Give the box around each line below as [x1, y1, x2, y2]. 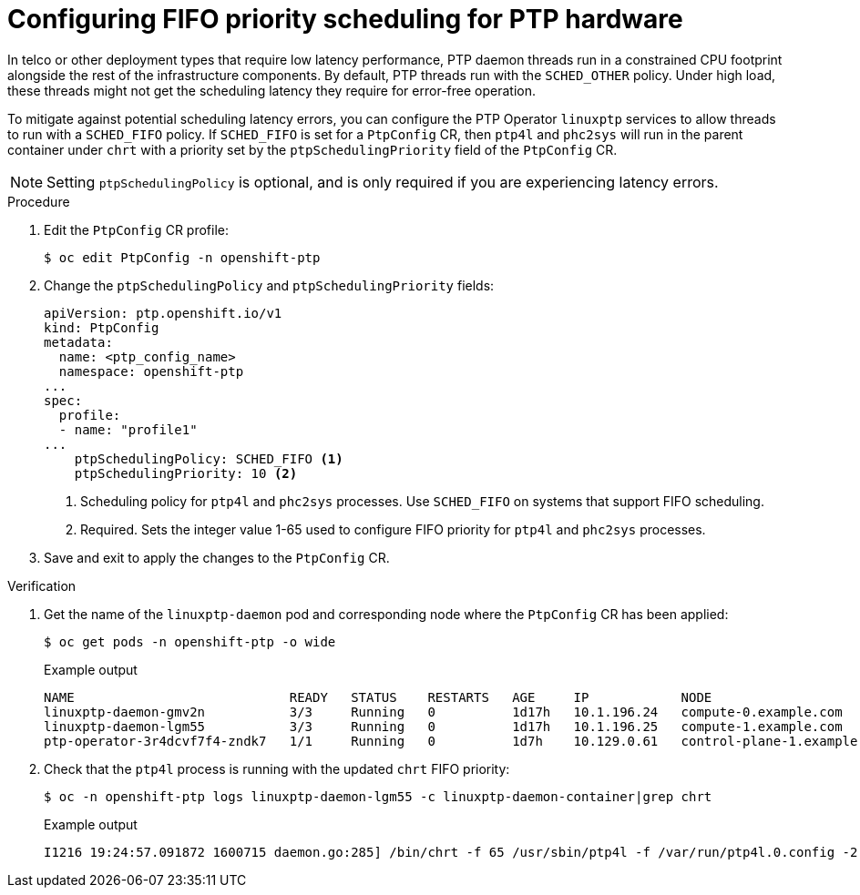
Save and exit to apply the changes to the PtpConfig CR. [44, 549, 390, 565]
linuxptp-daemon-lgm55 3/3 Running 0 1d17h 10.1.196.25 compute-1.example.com [44, 718, 843, 734]
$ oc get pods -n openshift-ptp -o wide [44, 634, 336, 649]
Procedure [7, 193, 70, 209]
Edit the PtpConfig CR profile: [44, 221, 229, 238]
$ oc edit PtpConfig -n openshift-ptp [44, 249, 321, 265]
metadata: [44, 334, 113, 350]
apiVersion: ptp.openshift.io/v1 [44, 305, 282, 320]
